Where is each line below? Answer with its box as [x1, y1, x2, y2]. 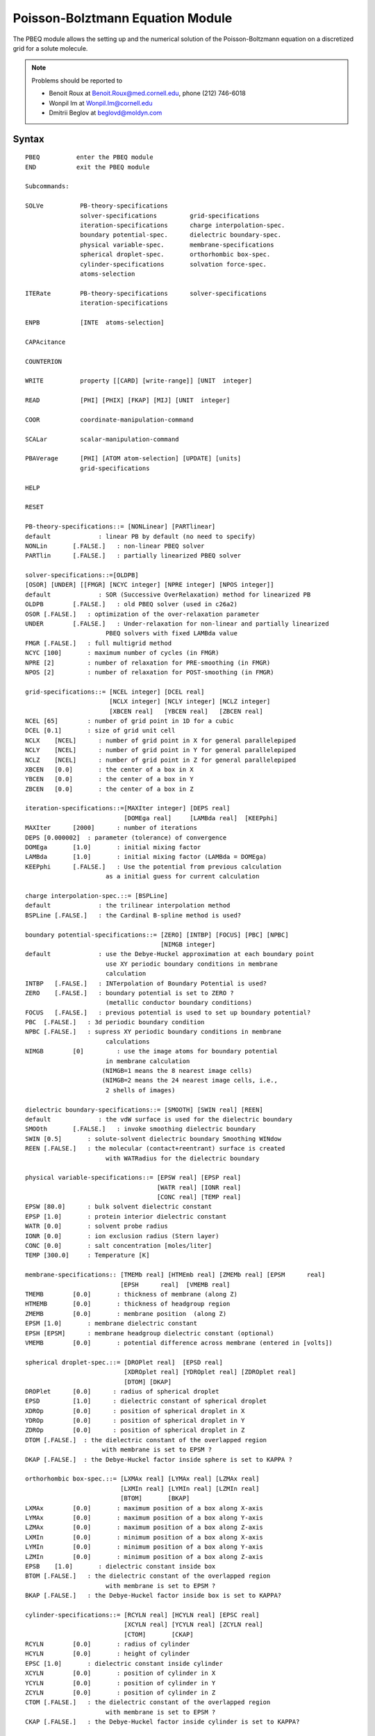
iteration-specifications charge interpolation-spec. [80, 222, 285, 229]
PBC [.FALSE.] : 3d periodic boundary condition [25, 1018, 205, 1026]
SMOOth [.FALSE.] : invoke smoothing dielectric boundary [25, 1125, 256, 1133]
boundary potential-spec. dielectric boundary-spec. [80, 231, 282, 239]
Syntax [12, 133, 44, 145]
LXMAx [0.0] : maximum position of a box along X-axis [25, 1504, 263, 1512]
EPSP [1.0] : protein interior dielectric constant [25, 1212, 227, 1220]
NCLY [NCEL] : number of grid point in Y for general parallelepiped [25, 746, 297, 754]
